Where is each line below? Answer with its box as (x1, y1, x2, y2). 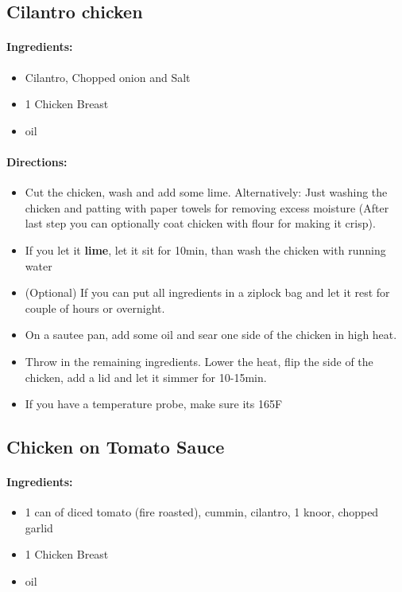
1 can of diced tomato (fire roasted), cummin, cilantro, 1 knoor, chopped (25, 504, 379, 520)
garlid (25, 519, 53, 536)
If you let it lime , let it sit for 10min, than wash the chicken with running (25, 241, 386, 258)
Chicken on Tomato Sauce (6, 434, 225, 459)
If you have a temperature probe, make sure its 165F (25, 395, 283, 412)
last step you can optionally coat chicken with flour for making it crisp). (25, 215, 376, 232)
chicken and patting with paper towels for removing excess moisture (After (25, 199, 389, 216)
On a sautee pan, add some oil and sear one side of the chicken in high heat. (25, 326, 397, 343)
